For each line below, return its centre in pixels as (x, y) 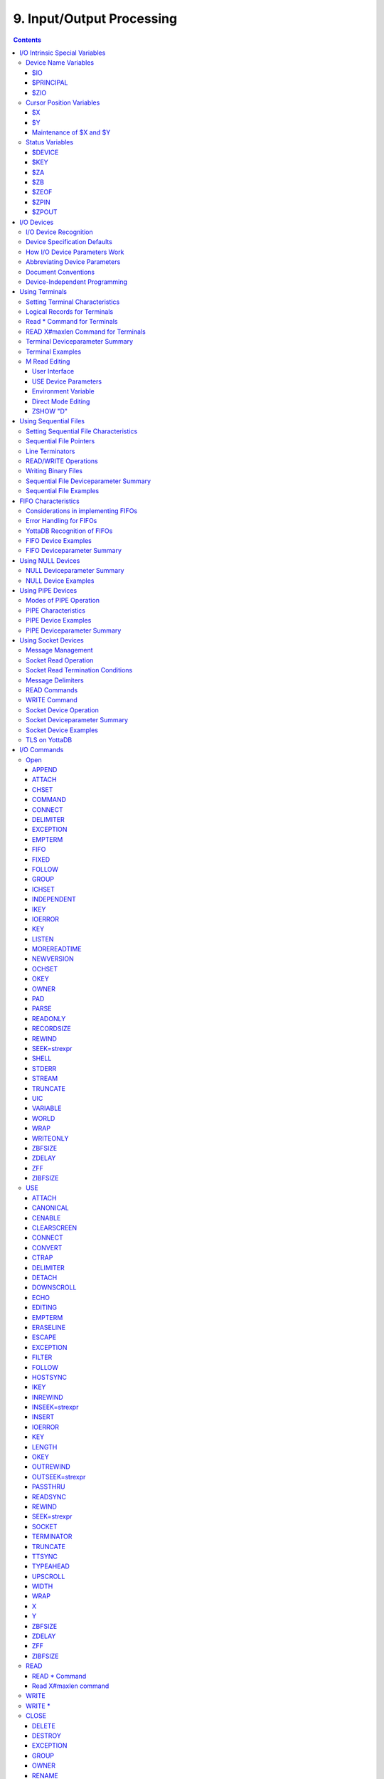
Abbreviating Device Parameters (73, 262)
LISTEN (43, 939)
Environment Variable (64, 391)
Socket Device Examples (62, 730)
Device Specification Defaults (69, 242)
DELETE (44, 1726)
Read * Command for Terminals (72, 322)
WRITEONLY (50, 1138)
